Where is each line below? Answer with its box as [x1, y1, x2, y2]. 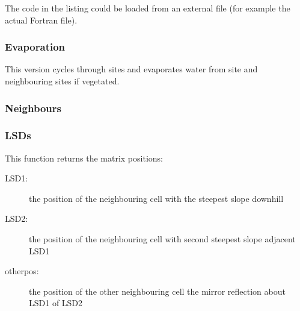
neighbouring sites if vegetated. [5, 75, 120, 87]
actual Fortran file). [5, 13, 78, 26]
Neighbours [5, 100, 61, 115]
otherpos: [5, 265, 39, 277]
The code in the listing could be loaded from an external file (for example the [5, 2, 290, 14]
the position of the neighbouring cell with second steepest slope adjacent [29, 233, 296, 245]
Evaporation [5, 39, 66, 54]
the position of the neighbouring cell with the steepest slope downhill [29, 192, 284, 204]
